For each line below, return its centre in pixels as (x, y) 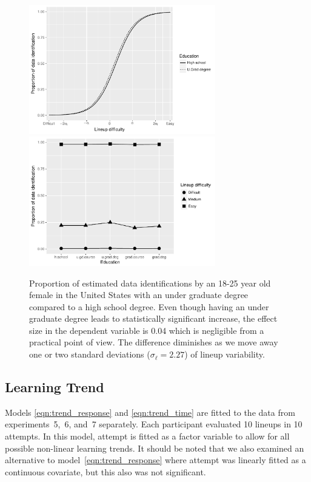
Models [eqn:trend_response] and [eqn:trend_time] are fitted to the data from (150, 412)
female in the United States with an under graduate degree (139, 295)
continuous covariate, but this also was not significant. (105, 471)
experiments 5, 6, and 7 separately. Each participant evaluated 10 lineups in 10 (154, 424)
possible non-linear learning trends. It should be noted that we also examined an (155, 448)
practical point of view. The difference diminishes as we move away (154, 342)
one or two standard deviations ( (90, 354)
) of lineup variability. (225, 354)
